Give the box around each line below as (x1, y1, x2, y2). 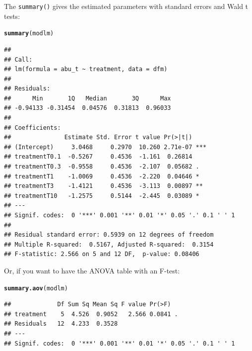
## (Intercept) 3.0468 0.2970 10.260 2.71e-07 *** (4, 143, 207, 151)
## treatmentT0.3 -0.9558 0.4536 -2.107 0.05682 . (4, 163, 199, 171)
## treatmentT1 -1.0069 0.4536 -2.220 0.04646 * (4, 173, 199, 180)
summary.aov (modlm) (4, 284, 68, 292)
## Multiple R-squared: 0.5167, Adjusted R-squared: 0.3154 (4, 241, 214, 248)
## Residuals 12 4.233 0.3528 (4, 320, 118, 328)
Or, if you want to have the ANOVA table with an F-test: (4, 265, 180, 275)
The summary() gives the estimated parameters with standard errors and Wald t (4, 1, 249, 11)
